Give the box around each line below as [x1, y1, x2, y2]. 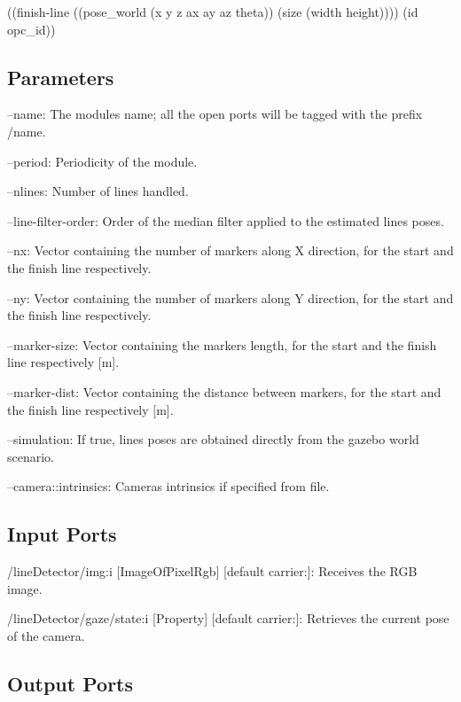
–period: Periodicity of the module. [7, 152, 198, 170]
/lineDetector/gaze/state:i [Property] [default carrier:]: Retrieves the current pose [7, 609, 449, 628]
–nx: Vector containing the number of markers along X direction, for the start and [7, 241, 454, 260]
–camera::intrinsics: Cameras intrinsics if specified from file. [7, 477, 330, 495]
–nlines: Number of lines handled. [7, 182, 189, 200]
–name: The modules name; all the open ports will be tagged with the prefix [7, 105, 423, 123]
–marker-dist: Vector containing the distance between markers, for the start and [7, 382, 441, 401]
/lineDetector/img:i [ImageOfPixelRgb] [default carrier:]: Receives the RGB [7, 562, 418, 581]
